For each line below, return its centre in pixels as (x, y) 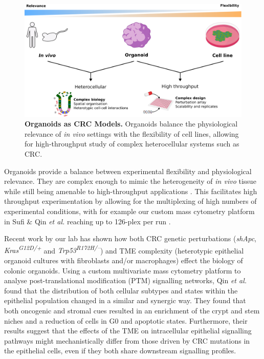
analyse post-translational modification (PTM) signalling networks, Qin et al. (126, 280)
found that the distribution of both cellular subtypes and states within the (121, 290)
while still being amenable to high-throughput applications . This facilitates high (131, 191)
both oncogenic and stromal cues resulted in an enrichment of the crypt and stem (132, 310)
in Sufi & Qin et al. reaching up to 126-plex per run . (87, 221)
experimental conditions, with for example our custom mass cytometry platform (129, 211)
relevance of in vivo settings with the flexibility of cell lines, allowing (132, 133)
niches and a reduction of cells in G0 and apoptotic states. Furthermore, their (126, 320)
